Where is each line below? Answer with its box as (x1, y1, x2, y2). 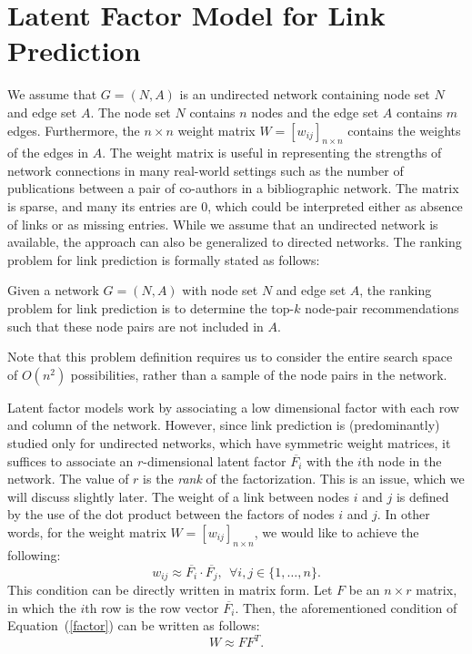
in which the (7, 598, 76, 617)
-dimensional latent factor (143, 451, 286, 470)
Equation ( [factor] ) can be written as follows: (7, 616, 260, 635)
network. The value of (7, 469, 129, 488)
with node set (182, 281, 258, 300)
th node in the (361, 451, 442, 470)
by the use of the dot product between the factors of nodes (7, 505, 335, 524)
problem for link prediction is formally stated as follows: (7, 250, 320, 269)
